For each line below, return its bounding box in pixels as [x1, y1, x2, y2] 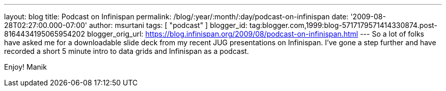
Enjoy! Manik [4, 63, 47, 71]
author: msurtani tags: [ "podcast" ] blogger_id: [89, 21, 247, 29]
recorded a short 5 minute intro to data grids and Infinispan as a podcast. [4, 47, 249, 55]
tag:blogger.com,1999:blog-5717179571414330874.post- [249, 21, 437, 29]
